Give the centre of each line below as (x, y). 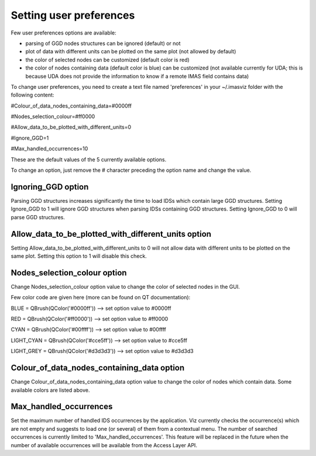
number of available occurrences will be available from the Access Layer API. (104, 445)
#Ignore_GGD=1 (30, 138)
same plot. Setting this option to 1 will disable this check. (79, 256)
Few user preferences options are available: (63, 33)
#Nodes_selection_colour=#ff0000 (53, 116)
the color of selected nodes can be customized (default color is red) (107, 60)
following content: (32, 95)
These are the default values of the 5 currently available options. (89, 159)
